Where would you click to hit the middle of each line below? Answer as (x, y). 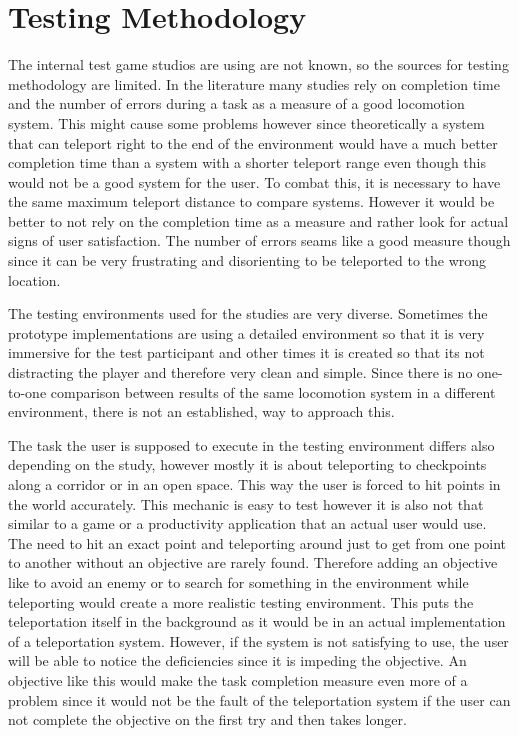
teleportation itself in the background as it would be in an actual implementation (257, 621)
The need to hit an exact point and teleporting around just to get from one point (257, 542)
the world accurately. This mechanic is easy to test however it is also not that (246, 503)
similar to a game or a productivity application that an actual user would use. (247, 523)
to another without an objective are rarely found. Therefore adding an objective (253, 562)
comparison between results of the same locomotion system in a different (273, 391)
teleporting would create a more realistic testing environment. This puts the (241, 601)
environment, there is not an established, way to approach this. (201, 411)
